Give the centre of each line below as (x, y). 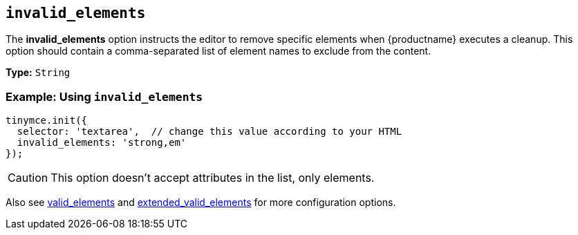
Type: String (38, 73)
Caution (28, 178)
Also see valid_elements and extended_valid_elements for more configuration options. (201, 203)
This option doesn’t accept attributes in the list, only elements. (213, 178)
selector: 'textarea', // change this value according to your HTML (209, 132)
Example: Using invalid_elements (104, 96)
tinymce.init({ (47, 121)
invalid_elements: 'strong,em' (102, 143)
